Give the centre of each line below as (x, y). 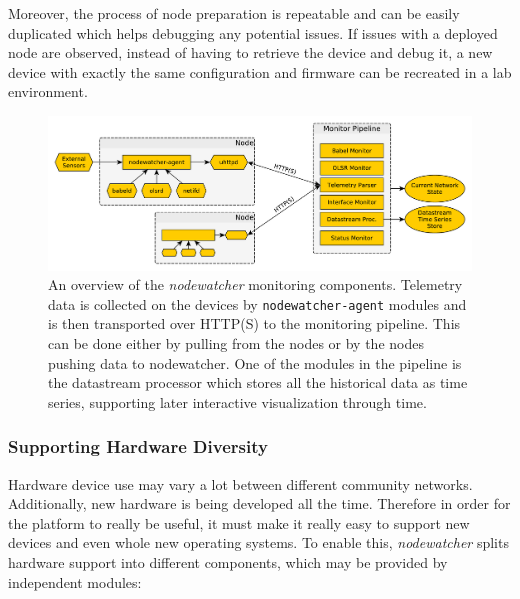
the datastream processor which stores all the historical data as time (258, 382)
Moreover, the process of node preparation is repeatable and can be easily (234, 13)
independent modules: (75, 581)
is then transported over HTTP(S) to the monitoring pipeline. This (254, 323)
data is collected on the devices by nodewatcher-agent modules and (257, 303)
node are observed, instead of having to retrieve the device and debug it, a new (250, 52)
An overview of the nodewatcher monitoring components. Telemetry (255, 284)
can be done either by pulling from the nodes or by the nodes (236, 343)
